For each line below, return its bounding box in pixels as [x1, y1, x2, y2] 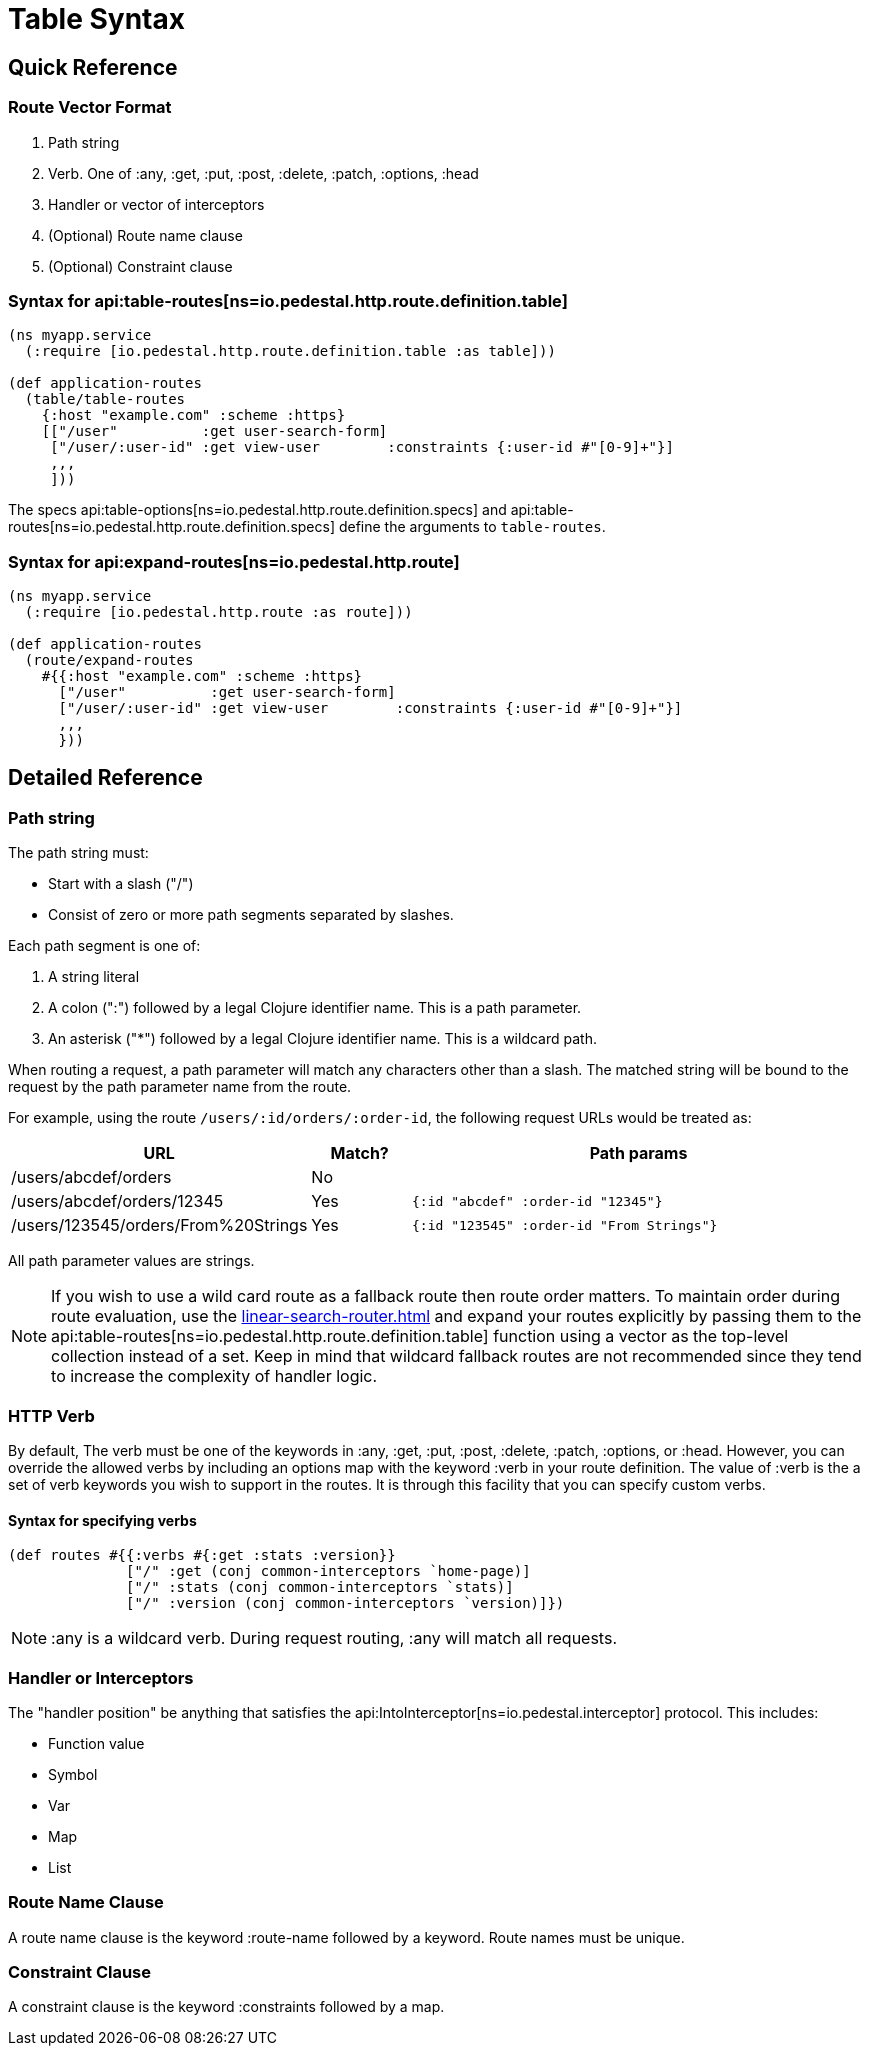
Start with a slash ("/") [48, 875, 194, 893]
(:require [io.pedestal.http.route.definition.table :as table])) [24, 343, 556, 360]
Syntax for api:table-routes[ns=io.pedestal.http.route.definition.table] [8, 290, 568, 311]
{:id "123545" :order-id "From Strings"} [412, 1217, 718, 1233]
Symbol [48, 1765, 98, 1783]
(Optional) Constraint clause [48, 257, 233, 275]
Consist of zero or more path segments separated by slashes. [48, 906, 454, 924]
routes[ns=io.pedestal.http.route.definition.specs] [8, 518, 335, 536]
